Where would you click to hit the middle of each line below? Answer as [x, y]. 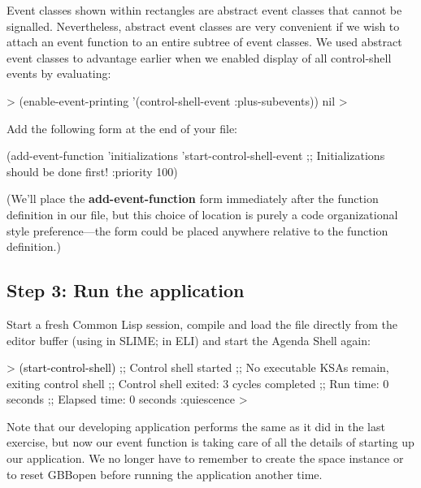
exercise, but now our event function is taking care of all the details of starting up [210, 442]
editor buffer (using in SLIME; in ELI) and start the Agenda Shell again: [189, 340]
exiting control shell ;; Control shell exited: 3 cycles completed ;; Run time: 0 [198, 383]
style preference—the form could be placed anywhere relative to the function [197, 230]
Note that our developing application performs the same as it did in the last [196, 426]
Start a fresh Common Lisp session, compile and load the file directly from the [202, 324]
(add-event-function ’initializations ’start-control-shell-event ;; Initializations [196, 155]
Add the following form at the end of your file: [122, 128]
